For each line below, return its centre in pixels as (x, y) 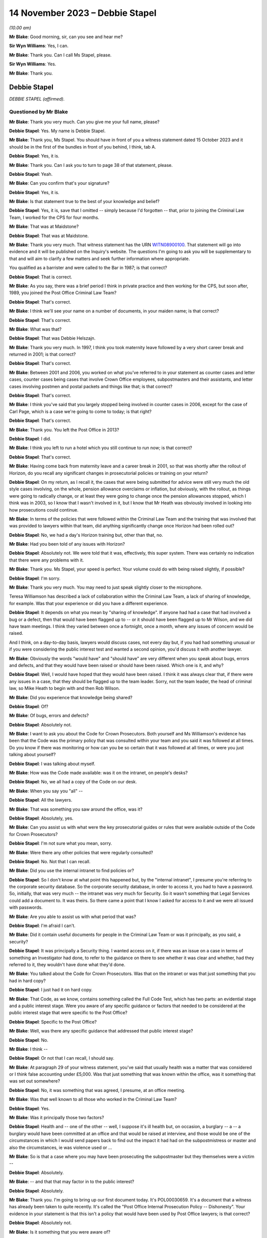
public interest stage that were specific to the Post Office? (68, 1013)
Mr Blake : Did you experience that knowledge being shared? (71, 697)
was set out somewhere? (35, 1081)
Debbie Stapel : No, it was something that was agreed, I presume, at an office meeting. (97, 1090)
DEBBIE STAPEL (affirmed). (37, 99)
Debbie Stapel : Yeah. (31, 174)
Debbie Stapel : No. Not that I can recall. (50, 861)
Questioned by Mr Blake (39, 112)
